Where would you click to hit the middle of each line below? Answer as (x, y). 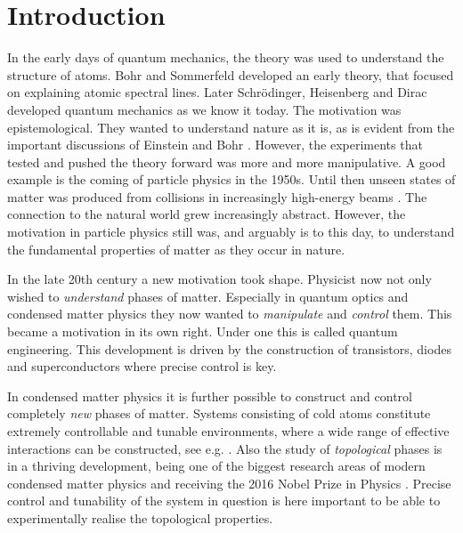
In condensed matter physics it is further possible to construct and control (210, 396)
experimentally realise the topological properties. (140, 517)
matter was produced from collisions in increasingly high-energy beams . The (217, 196)
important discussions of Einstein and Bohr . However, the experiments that (215, 145)
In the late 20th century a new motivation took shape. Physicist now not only (219, 279)
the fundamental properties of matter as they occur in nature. (176, 249)
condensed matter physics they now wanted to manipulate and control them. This (230, 314)
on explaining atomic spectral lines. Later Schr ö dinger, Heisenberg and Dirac (217, 92)
